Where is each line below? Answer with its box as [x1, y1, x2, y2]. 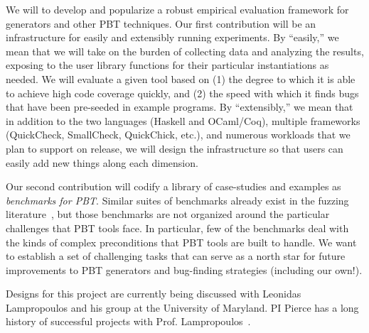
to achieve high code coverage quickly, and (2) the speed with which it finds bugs [6, 85, 359, 100]
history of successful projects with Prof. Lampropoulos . [6, 314, 251, 329]
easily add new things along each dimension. [6, 155, 198, 170]
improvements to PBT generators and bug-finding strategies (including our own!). [6, 262, 363, 277]
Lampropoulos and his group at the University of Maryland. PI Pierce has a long [6, 300, 359, 315]
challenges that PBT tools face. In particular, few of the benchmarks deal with [6, 220, 349, 235]
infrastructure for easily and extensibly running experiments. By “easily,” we [6, 30, 339, 45]
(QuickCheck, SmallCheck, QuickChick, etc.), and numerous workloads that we [6, 127, 351, 142]
